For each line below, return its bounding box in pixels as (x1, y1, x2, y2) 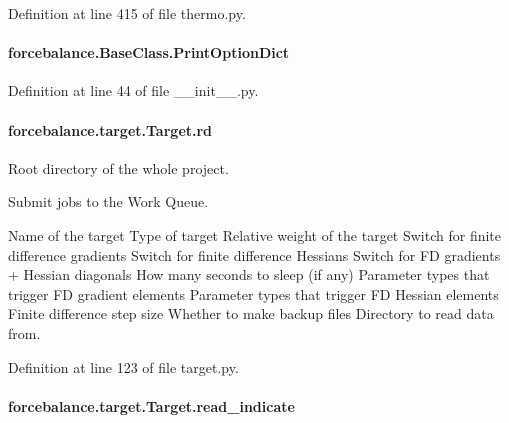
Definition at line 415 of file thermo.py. (8, 3, 246, 23)
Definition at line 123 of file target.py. (8, 356, 239, 377)
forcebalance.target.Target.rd (8, 119, 213, 140)
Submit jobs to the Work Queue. (8, 191, 209, 212)
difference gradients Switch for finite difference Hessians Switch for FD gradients (8, 244, 501, 265)
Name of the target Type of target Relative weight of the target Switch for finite (8, 224, 502, 245)
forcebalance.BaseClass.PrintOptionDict (8, 42, 290, 63)
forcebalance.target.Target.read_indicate (8, 395, 295, 416)
